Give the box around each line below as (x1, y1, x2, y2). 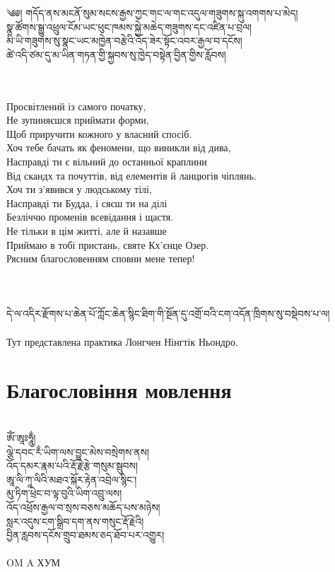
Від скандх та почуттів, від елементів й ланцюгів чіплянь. (6, 168, 257, 182)
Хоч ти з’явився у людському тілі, (6, 182, 152, 197)
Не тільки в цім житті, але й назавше (6, 223, 167, 238)
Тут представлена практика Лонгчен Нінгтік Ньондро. (6, 334, 238, 349)
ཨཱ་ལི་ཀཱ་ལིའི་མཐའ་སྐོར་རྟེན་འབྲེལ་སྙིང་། (6, 472, 137, 486)
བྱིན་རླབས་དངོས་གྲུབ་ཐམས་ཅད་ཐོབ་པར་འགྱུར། (6, 527, 165, 542)
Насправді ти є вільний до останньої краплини (6, 153, 207, 168)
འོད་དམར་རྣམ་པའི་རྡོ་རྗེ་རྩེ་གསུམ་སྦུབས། (6, 458, 139, 473)
